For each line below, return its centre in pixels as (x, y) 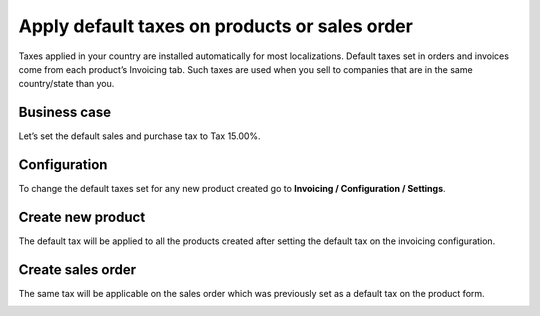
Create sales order (77, 269)
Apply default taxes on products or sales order (216, 26)
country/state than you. (66, 84)
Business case (65, 112)
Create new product (82, 216)
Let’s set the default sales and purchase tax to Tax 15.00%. (139, 136)
